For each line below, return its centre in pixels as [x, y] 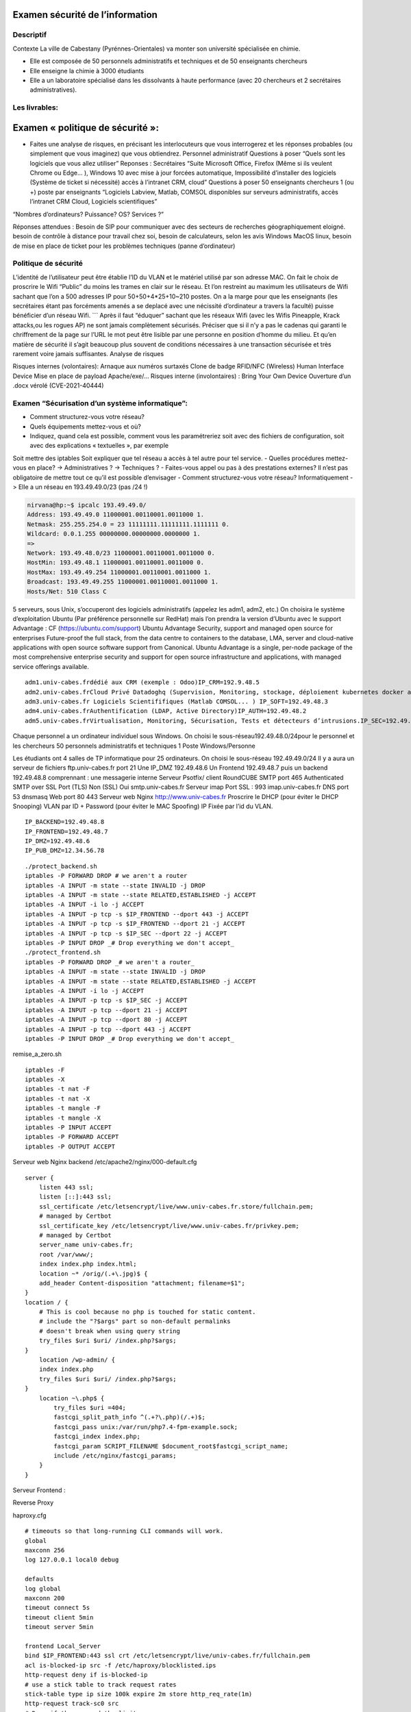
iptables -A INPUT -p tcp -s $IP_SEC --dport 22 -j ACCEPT [126, 933]
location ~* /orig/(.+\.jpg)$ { [93, 1273]
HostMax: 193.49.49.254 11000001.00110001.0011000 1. [119, 572]
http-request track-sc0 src [72, 1704]
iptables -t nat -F [58, 1089]
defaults [39, 1579]
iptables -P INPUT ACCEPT [68, 1128]
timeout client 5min [59, 1617]
